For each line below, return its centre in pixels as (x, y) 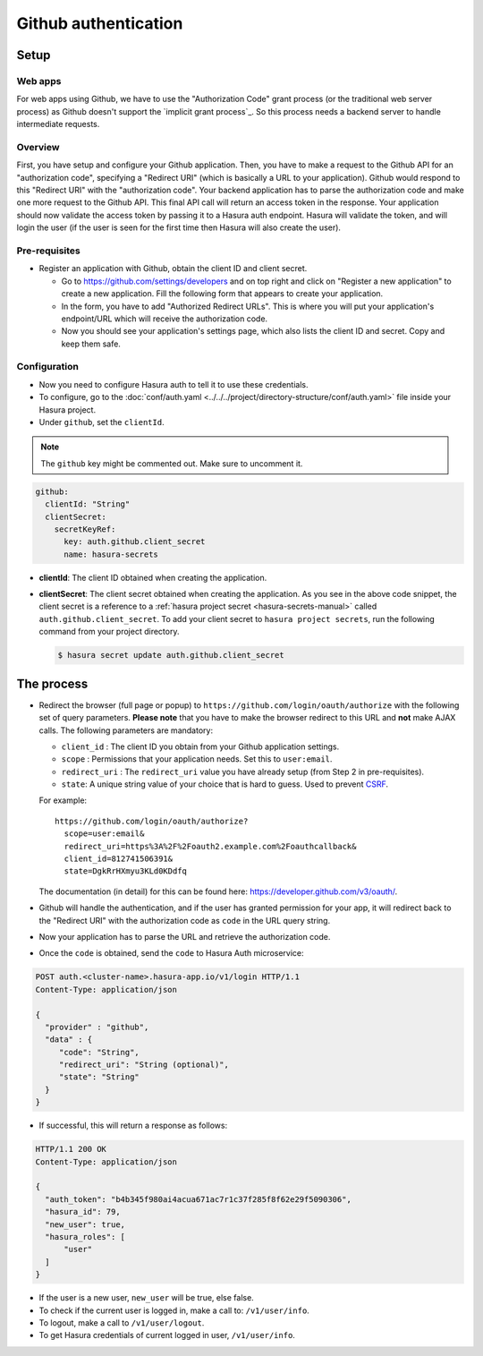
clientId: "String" (88, 504)
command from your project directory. (109, 632)
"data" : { (69, 1040)
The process (52, 683)
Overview (38, 147)
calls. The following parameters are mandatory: (126, 730)
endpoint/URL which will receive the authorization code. (165, 319)
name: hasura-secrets (111, 554)
